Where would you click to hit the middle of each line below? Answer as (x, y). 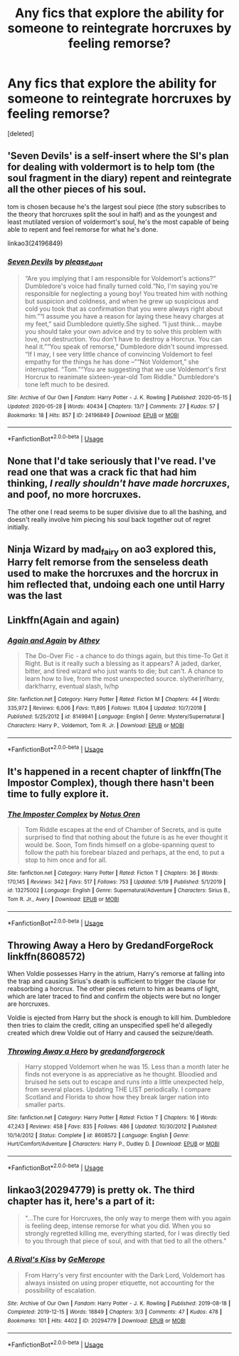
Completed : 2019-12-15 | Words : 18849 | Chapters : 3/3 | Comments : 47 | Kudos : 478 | (115, 1312)
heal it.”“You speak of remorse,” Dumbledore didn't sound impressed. (127, 346)
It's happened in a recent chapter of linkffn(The (115, 771)
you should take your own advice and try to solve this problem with (123, 332)
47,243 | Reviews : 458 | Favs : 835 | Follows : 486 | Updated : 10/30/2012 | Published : (113, 1127)
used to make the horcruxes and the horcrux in (113, 574)
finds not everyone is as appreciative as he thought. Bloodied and (121, 1074)
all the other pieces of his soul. (77, 189)
